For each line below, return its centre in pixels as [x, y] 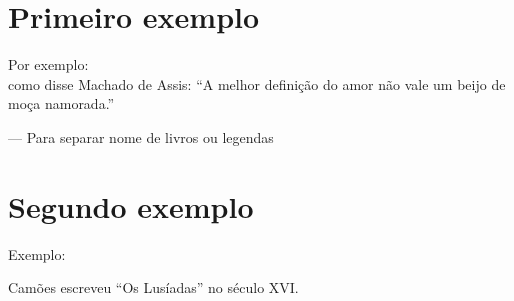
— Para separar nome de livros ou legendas [141, 136]
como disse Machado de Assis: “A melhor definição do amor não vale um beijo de [257, 83]
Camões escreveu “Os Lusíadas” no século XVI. [153, 287]
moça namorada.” [61, 103]
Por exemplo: [48, 64]
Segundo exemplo [131, 205]
